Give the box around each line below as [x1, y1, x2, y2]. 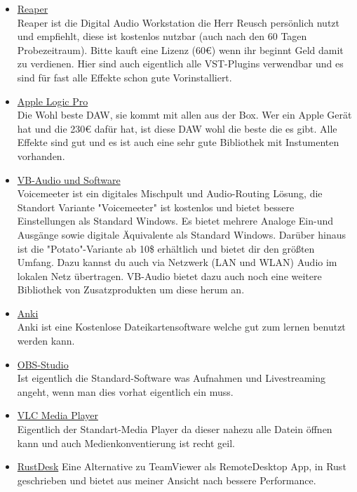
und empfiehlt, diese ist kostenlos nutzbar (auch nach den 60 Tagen [17, 29, 307, 44]
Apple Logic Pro [17, 93, 88, 108]
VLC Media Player [17, 408, 98, 423]
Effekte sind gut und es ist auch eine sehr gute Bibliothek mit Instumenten [17, 135, 339, 149]
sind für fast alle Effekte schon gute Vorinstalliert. [17, 69, 232, 84]
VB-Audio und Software [17, 172, 121, 187]
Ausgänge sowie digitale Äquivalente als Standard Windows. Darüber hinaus [17, 227, 346, 241]
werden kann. [17, 333, 75, 348]
